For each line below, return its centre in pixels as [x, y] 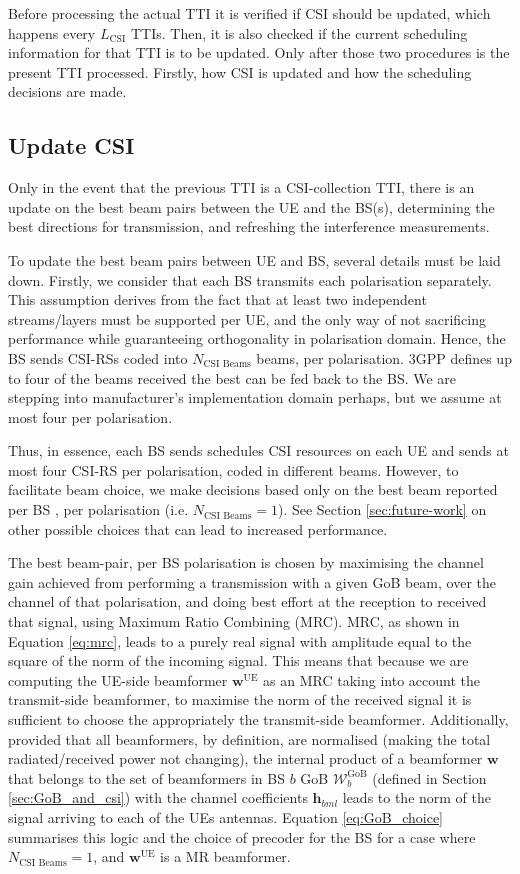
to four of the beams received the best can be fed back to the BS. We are [232, 377]
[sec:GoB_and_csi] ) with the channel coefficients [158, 797]
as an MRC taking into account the [371, 679]
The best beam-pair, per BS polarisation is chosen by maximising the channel [246, 562]
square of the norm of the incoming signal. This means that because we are [238, 660]
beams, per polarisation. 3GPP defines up [384, 357]
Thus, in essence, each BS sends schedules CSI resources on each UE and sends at [258, 450]
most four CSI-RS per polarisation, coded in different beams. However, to [233, 469]
